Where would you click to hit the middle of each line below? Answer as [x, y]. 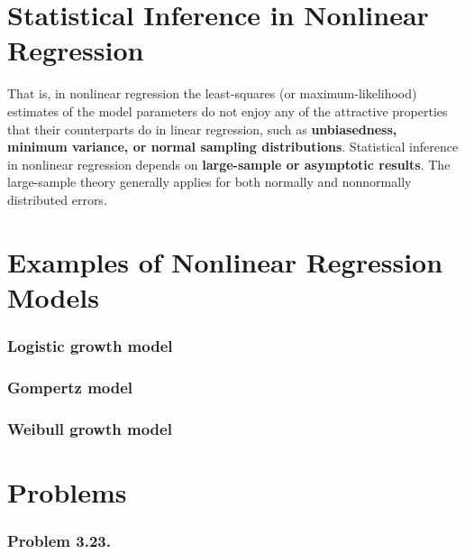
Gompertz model [70, 387]
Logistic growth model [90, 345]
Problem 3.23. [59, 540]
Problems [67, 491]
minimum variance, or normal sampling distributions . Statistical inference [233, 147]
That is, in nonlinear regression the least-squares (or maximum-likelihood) [212, 93]
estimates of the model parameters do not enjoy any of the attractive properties [228, 111]
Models [53, 296]
